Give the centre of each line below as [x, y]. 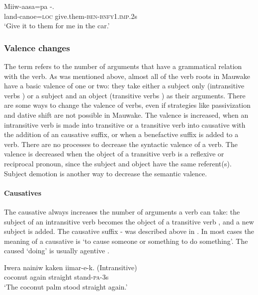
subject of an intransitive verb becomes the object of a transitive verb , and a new [129, 221]
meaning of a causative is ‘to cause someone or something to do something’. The [126, 241]
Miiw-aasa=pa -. [29, 6]
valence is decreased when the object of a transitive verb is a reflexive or [114, 154]
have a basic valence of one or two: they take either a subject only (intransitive [124, 86]
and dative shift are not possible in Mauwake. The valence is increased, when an [126, 114]
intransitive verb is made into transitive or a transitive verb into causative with [125, 124]
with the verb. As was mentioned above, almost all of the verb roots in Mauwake [127, 76]
